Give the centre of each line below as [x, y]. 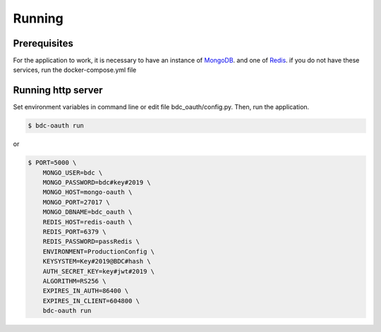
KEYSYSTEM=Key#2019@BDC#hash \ [97, 262]
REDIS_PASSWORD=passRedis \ [91, 242]
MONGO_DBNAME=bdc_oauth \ [87, 212]
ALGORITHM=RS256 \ [74, 281]
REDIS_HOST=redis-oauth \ [87, 222]
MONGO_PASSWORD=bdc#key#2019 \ [97, 183]
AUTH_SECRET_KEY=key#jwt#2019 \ [99, 271]
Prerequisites [43, 43]
